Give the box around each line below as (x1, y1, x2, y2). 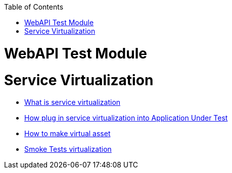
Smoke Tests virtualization (24, 145, 112, 154)
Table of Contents (4, 3, 64, 11)
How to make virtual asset (24, 129, 111, 138)
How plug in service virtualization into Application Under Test (24, 113, 228, 123)
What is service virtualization (24, 98, 121, 107)
